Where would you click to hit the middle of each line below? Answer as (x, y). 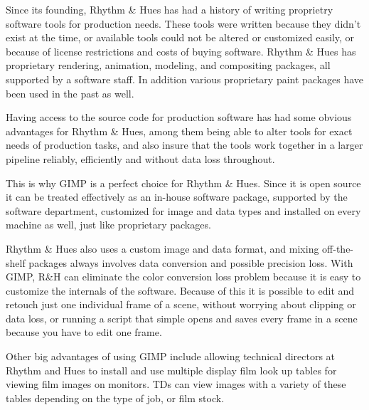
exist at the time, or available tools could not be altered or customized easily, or (180, 37)
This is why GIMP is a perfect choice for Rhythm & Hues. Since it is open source (183, 183)
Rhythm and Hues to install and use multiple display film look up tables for (171, 370)
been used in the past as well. (70, 93)
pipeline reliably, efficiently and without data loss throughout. (140, 158)
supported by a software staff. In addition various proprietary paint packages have (185, 79)
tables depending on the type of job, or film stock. (115, 398)
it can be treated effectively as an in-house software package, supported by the (177, 197)
